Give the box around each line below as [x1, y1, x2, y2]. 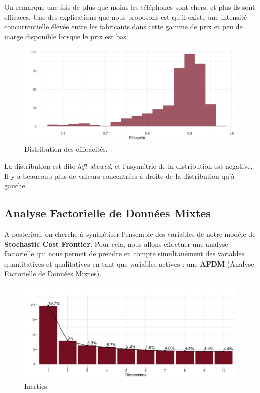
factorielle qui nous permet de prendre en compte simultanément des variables [4, 248, 245, 259]
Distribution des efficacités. [24, 144, 108, 154]
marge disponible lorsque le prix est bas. [4, 31, 128, 41]
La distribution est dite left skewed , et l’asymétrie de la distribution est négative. [4, 161, 253, 171]
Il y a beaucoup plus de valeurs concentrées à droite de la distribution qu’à [4, 170, 235, 181]
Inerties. [24, 381, 49, 391]
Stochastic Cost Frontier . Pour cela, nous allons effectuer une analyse [4, 238, 228, 249]
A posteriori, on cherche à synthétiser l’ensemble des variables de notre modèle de [4, 229, 256, 239]
